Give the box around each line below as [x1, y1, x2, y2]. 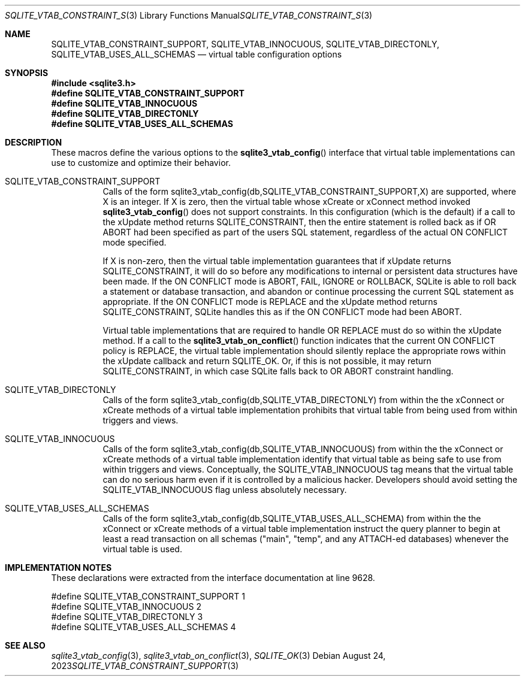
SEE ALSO [5, 640, 46, 650]
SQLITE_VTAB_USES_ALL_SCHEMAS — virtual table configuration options [51, 49, 342, 59]
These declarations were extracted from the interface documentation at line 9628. [51, 573, 375, 583]
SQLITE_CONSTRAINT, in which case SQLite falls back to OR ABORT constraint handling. [102, 366, 454, 376]
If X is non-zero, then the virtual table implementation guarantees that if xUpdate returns [102, 256, 451, 266]
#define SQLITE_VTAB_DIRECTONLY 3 [51, 612, 203, 622]
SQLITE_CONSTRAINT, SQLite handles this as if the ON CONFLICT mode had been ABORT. [102, 307, 462, 317]
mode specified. [102, 237, 167, 247]
